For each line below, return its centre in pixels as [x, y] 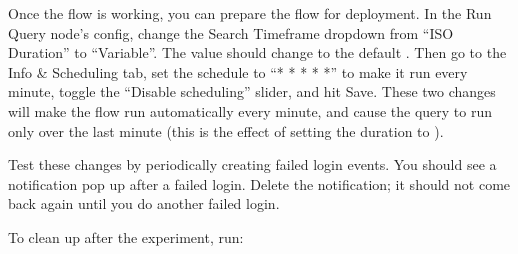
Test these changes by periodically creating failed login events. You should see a [252, 164]
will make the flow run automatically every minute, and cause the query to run [250, 110]
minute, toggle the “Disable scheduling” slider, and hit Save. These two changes [252, 91]
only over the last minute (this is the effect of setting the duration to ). [226, 130]
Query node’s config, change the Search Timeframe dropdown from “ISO [231, 32]
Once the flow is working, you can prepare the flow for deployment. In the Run [250, 13]
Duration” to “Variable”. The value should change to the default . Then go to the [257, 52]
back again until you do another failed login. [144, 203]
